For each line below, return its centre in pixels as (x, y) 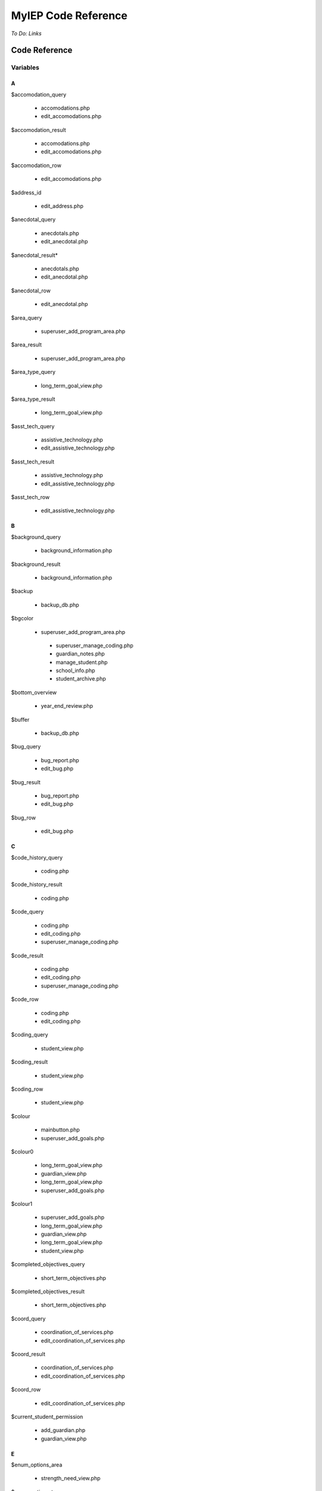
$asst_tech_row (30, 497)
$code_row (25, 1000)
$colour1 (22, 1204)
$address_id (26, 192)
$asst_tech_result (33, 462)
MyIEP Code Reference (69, 16)
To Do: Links (26, 33)
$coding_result (30, 1062)
